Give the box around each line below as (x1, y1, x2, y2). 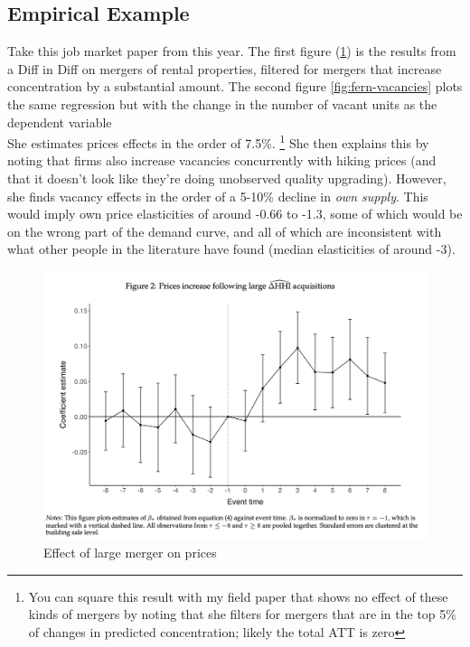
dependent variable (7, 112, 112, 131)
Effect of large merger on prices (43, 543, 217, 562)
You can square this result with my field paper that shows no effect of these (28, 586, 448, 605)
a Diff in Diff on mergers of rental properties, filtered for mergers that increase (7, 59, 442, 78)
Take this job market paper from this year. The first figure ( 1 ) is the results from (7, 42, 456, 61)
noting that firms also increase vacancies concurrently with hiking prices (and (7, 151, 437, 170)
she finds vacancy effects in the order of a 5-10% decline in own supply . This (7, 186, 428, 205)
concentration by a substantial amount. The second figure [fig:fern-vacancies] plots (7, 77, 463, 96)
